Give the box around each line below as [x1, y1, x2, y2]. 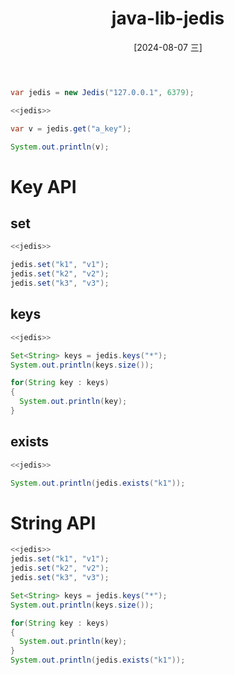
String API [10, 512, 97, 534]
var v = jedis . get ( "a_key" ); [10, 123, 132, 134]
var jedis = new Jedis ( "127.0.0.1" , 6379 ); [10, 87, 195, 97]
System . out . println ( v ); [10, 142, 110, 152]
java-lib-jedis [111, 7, 225, 30]
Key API [10, 175, 77, 198]
